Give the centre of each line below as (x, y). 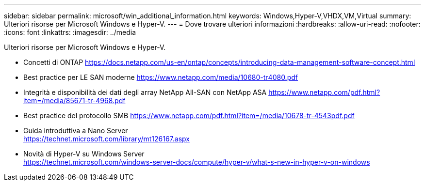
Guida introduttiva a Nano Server (76, 131)
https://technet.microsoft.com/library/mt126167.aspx (106, 139)
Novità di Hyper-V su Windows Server (84, 154)
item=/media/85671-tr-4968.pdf (74, 100)
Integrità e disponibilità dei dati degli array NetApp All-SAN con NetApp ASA (145, 92)
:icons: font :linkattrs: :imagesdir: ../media (70, 32)
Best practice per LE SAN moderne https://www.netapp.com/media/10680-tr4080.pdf (161, 77)
